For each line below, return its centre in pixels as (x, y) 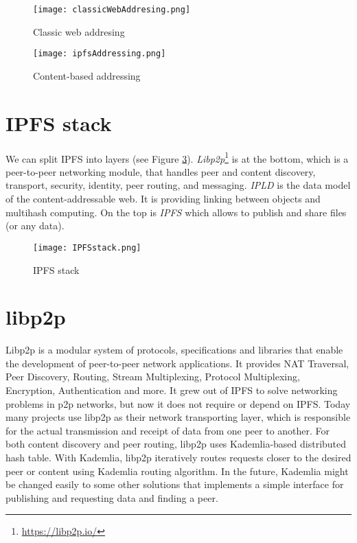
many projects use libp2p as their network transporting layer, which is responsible (178, 417)
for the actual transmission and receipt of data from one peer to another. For (168, 430)
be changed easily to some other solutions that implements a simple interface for (175, 484)
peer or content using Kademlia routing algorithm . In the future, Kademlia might (177, 471)
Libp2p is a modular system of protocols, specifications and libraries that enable (174, 350)
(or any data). (35, 226)
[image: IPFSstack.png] (87, 247)
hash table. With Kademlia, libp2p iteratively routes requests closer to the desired (178, 457)
